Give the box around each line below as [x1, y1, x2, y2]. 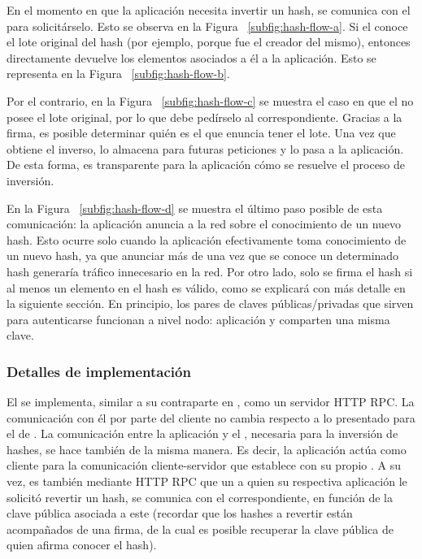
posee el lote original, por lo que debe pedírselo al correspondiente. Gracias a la [7, 108, 402, 125]
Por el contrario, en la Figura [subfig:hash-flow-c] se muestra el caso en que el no [7, 92, 414, 109]
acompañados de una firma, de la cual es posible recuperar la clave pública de [7, 520, 394, 537]
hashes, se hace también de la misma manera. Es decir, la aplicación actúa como [7, 440, 407, 457]
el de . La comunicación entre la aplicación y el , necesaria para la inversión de [7, 425, 398, 442]
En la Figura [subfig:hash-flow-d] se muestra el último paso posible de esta [7, 199, 383, 216]
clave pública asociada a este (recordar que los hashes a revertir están [7, 505, 353, 522]
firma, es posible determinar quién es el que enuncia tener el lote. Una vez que [7, 124, 396, 141]
